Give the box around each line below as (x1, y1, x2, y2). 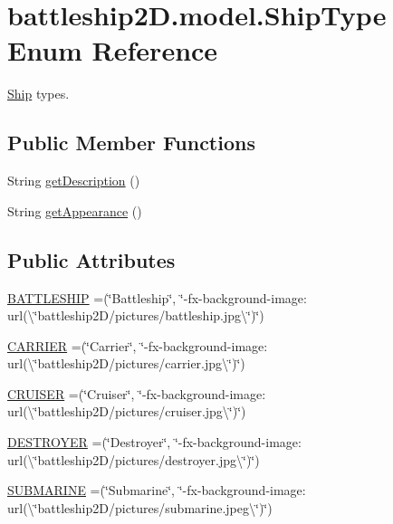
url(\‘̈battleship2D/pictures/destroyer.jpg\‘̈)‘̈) (7, 450, 260, 469)
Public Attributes (7, 245, 176, 273)
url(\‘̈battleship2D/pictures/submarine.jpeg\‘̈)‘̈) (7, 498, 273, 517)
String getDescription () (7, 171, 140, 190)
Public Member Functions (7, 129, 255, 157)
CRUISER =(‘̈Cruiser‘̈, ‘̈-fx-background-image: (7, 384, 266, 403)
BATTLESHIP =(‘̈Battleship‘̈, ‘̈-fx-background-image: (7, 288, 307, 307)
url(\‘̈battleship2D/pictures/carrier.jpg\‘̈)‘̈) (7, 354, 245, 373)
